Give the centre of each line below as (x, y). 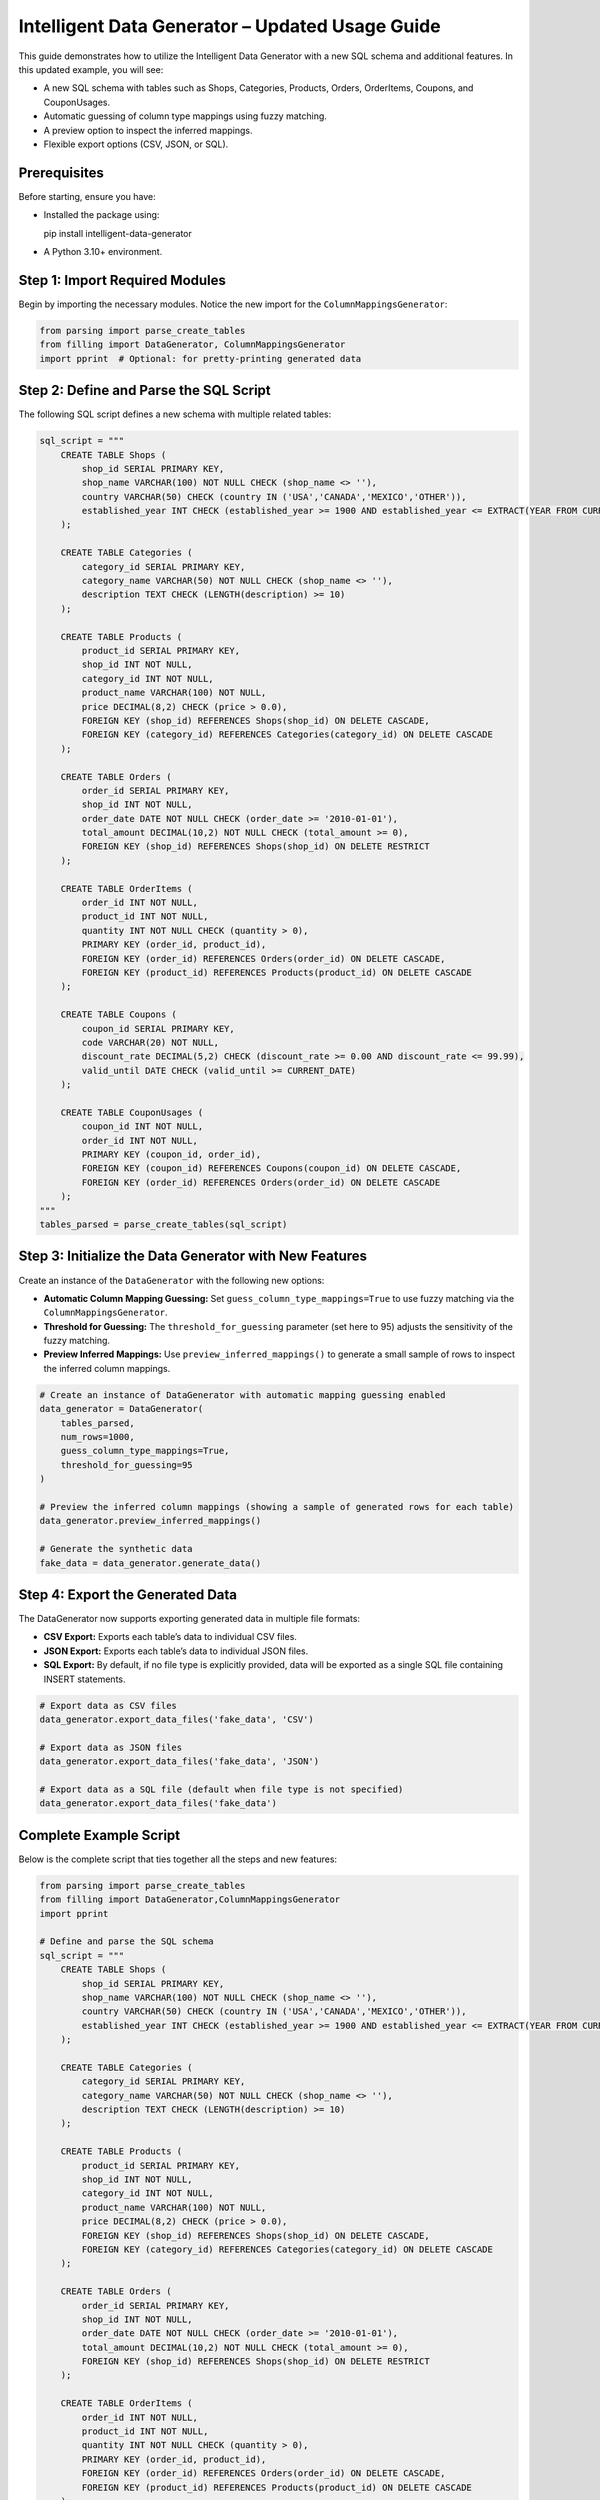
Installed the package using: (101, 215)
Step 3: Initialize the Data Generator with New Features (193, 1256)
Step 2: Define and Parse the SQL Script (145, 390)
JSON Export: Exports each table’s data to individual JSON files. (176, 1651)
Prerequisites (61, 172)
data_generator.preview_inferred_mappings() (150, 1521)
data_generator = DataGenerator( (121, 1409)
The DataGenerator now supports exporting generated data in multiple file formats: (189, 1619)
